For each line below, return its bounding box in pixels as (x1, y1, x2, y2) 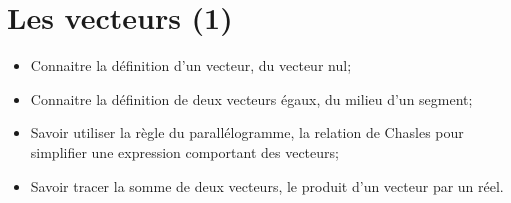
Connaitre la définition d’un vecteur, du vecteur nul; (30, 55, 352, 76)
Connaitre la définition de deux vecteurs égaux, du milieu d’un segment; (30, 88, 473, 109)
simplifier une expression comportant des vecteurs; (30, 141, 339, 162)
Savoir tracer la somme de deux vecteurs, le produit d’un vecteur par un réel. (30, 175, 504, 196)
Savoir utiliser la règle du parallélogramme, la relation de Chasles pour (30, 122, 464, 143)
